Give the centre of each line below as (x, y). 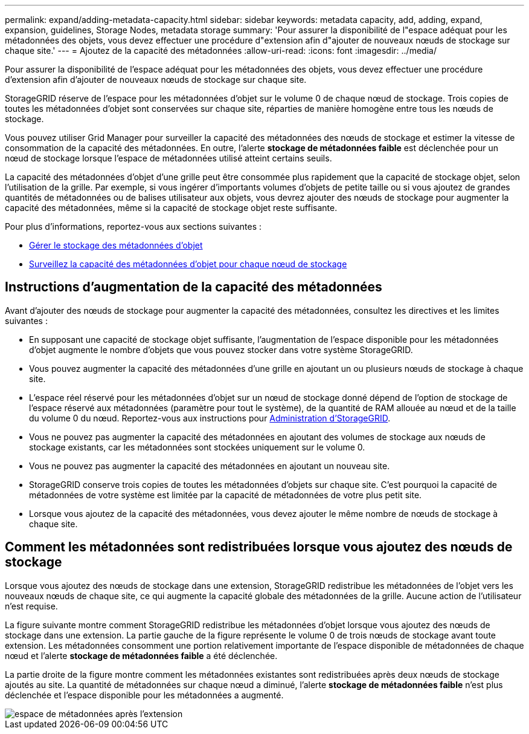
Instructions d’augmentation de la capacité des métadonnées (194, 287)
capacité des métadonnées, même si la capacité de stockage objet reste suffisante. (171, 208)
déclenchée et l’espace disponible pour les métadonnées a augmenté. (144, 695)
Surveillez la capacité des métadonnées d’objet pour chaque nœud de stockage (188, 264)
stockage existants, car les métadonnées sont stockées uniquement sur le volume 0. (197, 447)
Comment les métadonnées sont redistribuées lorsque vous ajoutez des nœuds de (259, 547)
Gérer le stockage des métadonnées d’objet (116, 245)
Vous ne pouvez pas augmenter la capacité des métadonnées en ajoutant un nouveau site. (210, 466)
